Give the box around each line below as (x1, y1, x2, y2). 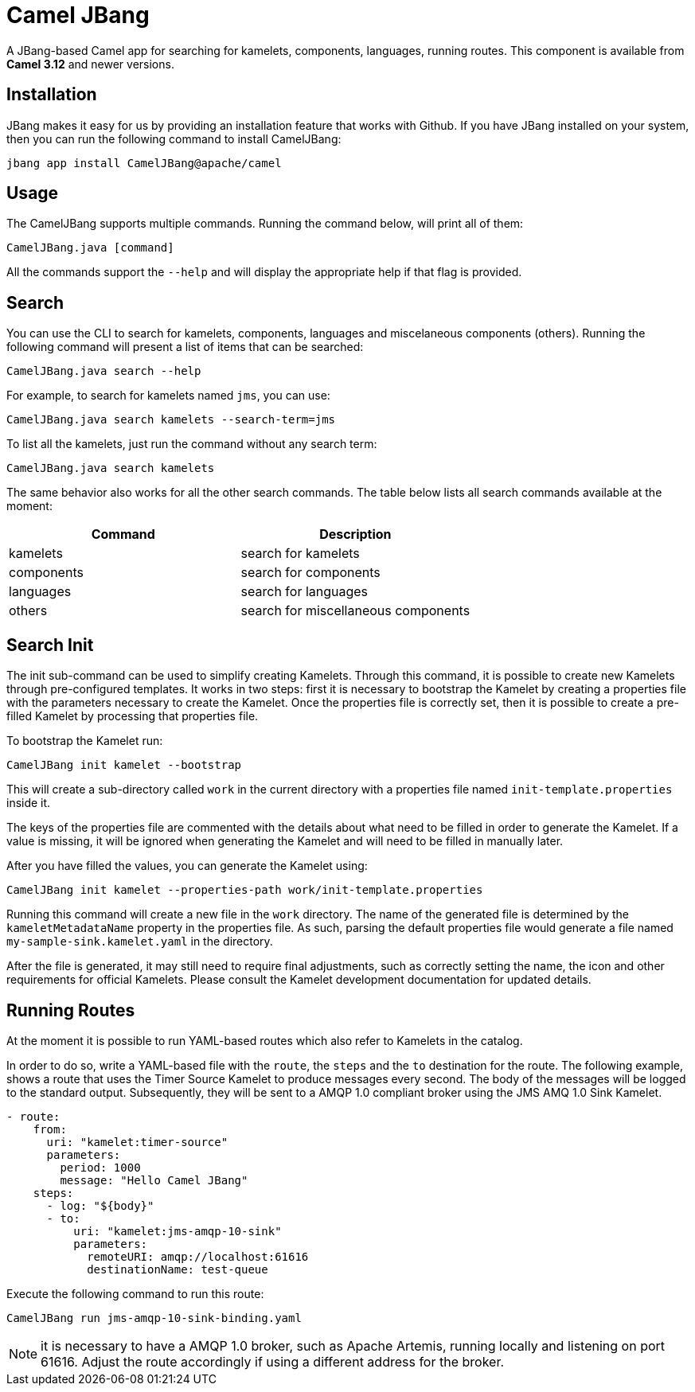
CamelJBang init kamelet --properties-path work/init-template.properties (6, 883, 483, 897)
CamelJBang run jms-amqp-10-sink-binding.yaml (6, 1311, 302, 1324)
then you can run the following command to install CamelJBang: (6, 131, 342, 146)
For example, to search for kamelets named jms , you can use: (6, 388, 330, 403)
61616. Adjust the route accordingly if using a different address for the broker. (41, 1353, 505, 1370)
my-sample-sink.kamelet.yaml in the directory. (6, 934, 273, 949)
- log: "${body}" (46, 1199, 154, 1212)
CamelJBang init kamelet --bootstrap (6, 758, 242, 772)
